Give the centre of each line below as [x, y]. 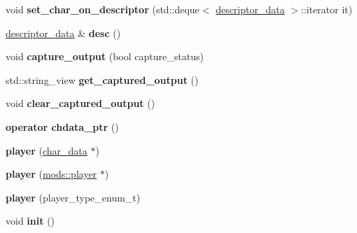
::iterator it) [327, 9]
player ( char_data [47, 150]
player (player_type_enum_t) [73, 197]
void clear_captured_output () [80, 103]
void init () [30, 221]
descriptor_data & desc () [63, 33]
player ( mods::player [51, 174]
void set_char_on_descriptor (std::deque [103, 9]
